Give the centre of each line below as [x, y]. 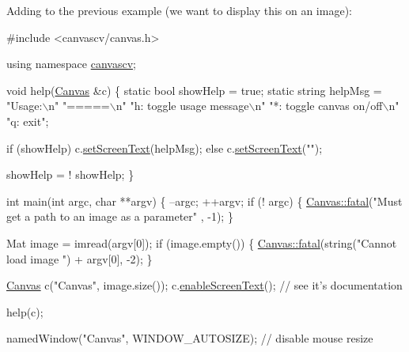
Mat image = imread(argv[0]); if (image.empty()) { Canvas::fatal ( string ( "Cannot [202, 242]
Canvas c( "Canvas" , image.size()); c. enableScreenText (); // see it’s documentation [204, 285]
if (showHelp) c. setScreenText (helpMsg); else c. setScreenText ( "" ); [165, 148]
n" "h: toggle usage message [182, 106]
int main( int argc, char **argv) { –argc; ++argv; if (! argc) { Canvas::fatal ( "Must [204, 201]
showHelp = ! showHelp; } [70, 174]
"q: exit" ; [28, 121]
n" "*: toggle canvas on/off [319, 106]
